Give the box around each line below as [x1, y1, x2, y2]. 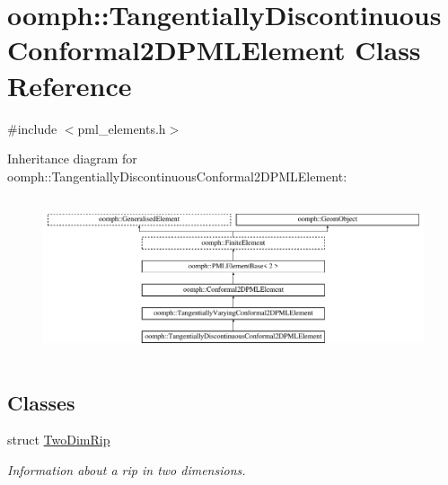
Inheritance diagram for [7, 149, 137, 168]
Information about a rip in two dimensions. [7, 461, 246, 480]
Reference [7, 66, 132, 103]
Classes [7, 388, 75, 416]
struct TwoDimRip [7, 430, 110, 449]
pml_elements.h [77, 119, 166, 137]
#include [7, 119, 57, 137]
